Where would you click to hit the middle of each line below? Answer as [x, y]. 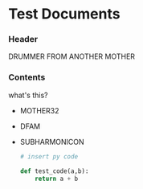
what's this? [28, 95]
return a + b [57, 179]
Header [23, 39]
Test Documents [64, 14]
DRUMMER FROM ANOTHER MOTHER [71, 56]
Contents [27, 77]
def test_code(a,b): [54, 171]
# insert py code [49, 156]
